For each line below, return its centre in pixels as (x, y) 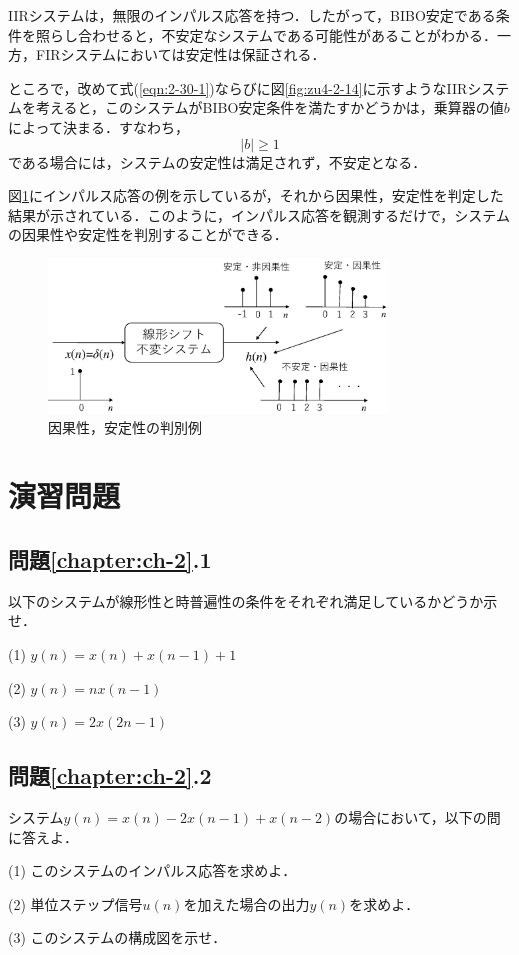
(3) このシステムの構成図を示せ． (117, 937)
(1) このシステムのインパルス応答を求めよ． (152, 870)
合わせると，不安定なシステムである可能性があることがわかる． (287, 34)
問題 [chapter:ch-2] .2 (110, 775)
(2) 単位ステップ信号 (75, 903)
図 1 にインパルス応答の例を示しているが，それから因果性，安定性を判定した (256, 195)
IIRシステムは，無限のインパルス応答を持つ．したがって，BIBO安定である (252, 15)
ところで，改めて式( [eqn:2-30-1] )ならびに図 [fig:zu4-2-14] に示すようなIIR (238, 87)
